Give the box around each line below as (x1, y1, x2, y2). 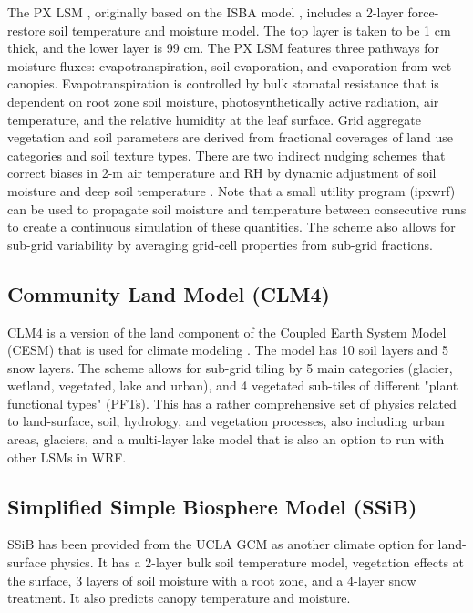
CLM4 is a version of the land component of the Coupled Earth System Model (7, 322, 447, 341)
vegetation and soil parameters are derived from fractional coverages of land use (7, 128, 454, 147)
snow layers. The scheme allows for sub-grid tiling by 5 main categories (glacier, (7, 358, 453, 377)
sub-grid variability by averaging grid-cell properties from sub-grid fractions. (7, 234, 433, 254)
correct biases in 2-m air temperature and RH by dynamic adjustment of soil (7, 163, 437, 182)
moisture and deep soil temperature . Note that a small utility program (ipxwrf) (7, 181, 456, 200)
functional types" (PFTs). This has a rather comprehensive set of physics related (7, 393, 457, 412)
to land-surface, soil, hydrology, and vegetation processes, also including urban (7, 411, 445, 431)
